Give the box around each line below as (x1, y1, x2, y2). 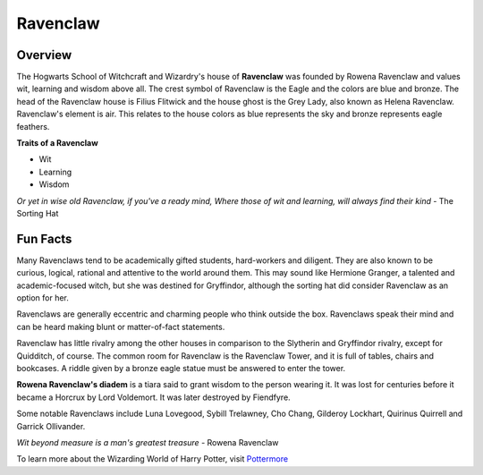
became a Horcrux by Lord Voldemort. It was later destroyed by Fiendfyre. (16, 392, 291, 403)
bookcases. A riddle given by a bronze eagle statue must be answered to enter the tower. (16, 363, 346, 373)
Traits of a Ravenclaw (16, 138, 98, 148)
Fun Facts (16, 231, 72, 246)
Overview (16, 47, 72, 63)
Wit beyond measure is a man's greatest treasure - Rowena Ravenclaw (16, 437, 279, 447)
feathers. (16, 121, 50, 131)
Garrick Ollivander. (16, 420, 86, 431)
